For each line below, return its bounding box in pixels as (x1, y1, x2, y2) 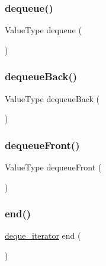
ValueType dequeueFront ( (5, 161, 102, 173)
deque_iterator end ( (5, 229, 81, 242)
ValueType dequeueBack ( (5, 92, 100, 104)
